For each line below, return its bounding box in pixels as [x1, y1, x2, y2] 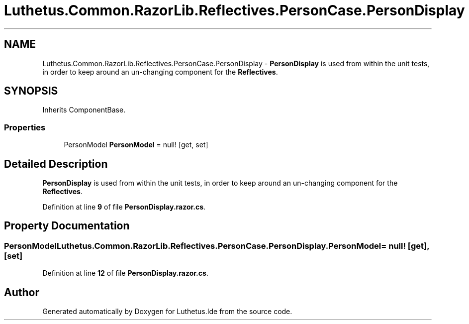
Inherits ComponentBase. [42, 106, 126, 114]
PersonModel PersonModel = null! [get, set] [64, 140, 208, 149]
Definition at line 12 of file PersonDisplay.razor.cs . [42, 269, 208, 278]
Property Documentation [4, 219, 130, 232]
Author [4, 286, 39, 299]
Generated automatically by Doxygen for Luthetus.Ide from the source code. [42, 307, 292, 316]
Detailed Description [4, 157, 108, 170]
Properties [4, 122, 46, 132]
